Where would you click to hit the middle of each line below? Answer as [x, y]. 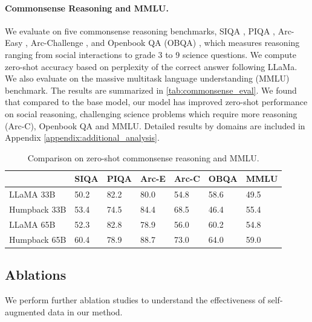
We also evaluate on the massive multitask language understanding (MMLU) [147, 78]
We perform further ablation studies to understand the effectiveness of [135, 300]
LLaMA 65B [32, 224]
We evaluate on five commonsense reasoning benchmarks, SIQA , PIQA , [140, 31]
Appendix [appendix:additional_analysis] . [82, 137]
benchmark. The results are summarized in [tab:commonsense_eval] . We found [151, 90]
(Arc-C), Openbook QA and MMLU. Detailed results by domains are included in [155, 125]
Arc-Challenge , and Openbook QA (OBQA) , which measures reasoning [165, 43]
